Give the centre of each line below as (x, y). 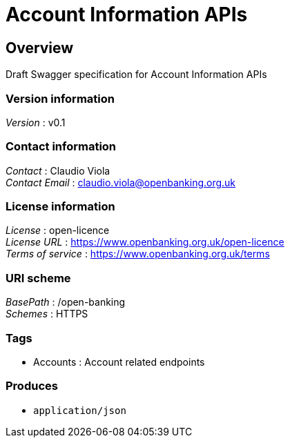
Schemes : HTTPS (47, 314)
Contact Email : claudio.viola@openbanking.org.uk (121, 182)
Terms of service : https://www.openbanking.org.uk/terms (138, 254)
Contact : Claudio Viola (58, 170)
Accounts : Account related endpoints (119, 362)
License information (60, 207)
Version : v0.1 (36, 122)
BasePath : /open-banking (66, 302)
